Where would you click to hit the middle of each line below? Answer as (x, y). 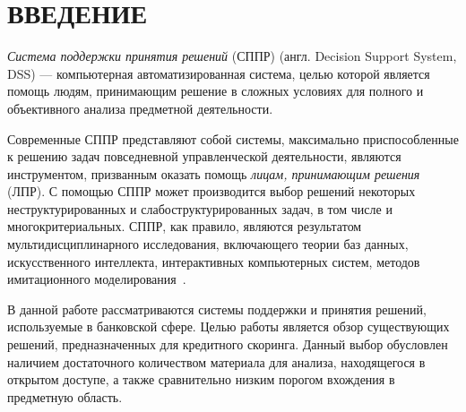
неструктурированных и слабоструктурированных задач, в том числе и (200, 208)
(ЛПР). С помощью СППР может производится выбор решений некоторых (211, 191)
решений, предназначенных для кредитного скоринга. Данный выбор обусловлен (228, 344)
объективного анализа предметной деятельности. (140, 108)
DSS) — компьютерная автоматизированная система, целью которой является (219, 73)
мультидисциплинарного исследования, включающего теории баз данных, (208, 244)
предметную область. (65, 396)
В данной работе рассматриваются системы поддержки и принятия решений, (217, 309)
